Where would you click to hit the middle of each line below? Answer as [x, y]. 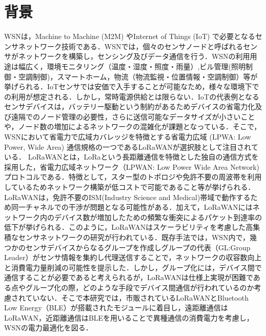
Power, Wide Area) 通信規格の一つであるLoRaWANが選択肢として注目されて [131, 146]
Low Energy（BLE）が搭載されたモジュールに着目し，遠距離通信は [116, 308]
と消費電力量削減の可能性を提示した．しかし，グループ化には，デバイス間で [133, 267]
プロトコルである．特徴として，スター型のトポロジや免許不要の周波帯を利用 [133, 177]
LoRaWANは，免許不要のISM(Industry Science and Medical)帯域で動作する [127, 197]
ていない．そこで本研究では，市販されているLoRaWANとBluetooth [137, 297]
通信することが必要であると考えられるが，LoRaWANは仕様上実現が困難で [129, 277]
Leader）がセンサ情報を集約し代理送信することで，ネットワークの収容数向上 [133, 257]
